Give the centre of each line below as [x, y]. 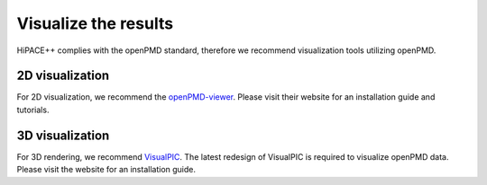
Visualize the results [95, 23]
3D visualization [63, 135]
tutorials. [33, 110]
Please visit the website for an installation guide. [106, 170]
